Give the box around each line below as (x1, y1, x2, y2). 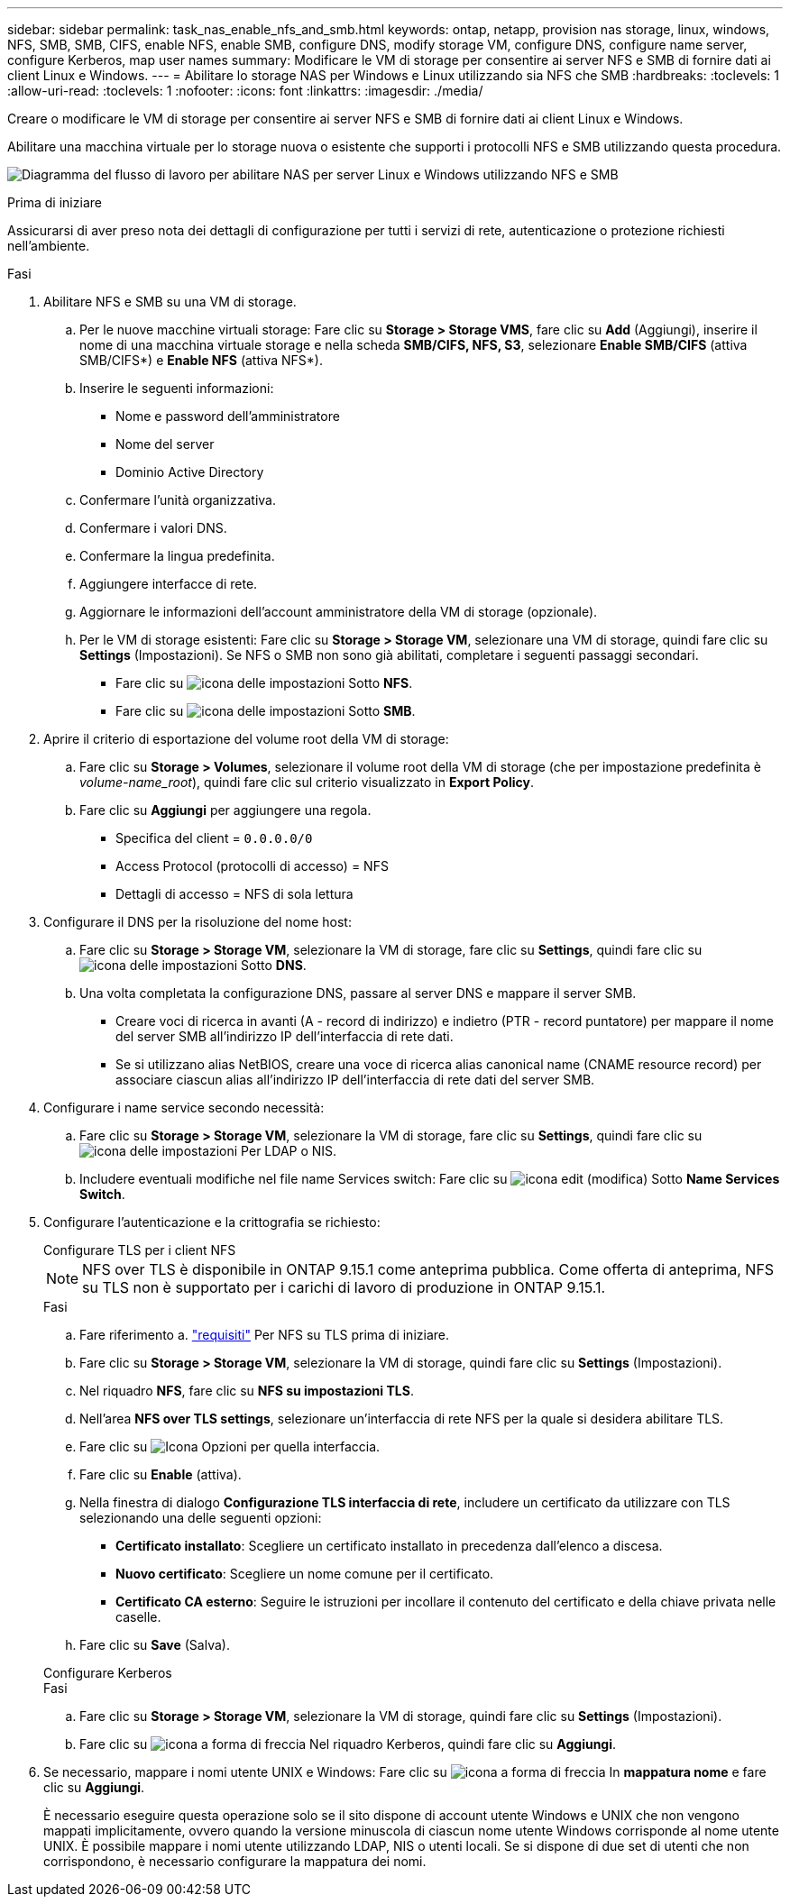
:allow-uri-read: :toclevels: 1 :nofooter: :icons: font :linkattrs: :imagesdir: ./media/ (7, 83, 483, 98)
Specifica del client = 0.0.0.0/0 (115, 830, 313, 846)
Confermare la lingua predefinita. (79, 548, 275, 563)
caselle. (115, 1609, 161, 1625)
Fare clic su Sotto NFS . (115, 675, 413, 691)
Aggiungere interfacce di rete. (79, 576, 258, 591)
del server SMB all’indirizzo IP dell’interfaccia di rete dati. (115, 1029, 454, 1044)
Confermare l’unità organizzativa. (79, 492, 276, 508)
